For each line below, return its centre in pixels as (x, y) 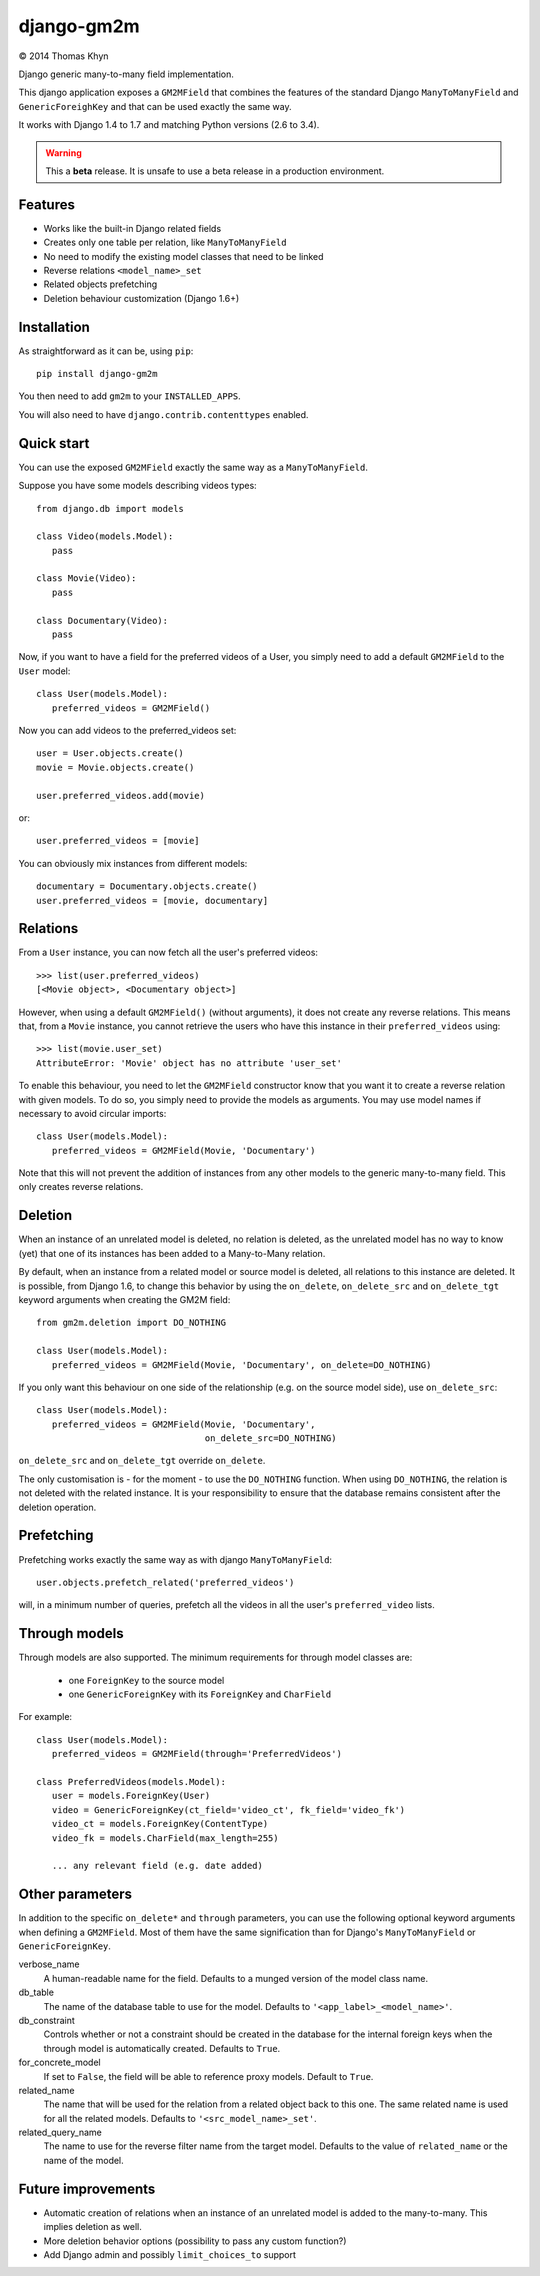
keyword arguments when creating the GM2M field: (124, 1299)
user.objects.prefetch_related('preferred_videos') (165, 1582)
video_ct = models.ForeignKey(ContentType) (160, 1824)
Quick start (54, 443)
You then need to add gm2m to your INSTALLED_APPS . (130, 396)
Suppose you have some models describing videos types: (137, 486)
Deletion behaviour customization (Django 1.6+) (141, 298)
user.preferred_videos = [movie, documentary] (152, 900)
